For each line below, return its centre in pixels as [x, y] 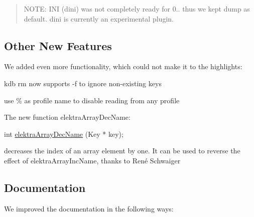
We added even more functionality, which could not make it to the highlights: [123, 66]
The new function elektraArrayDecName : [67, 117]
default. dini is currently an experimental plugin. [99, 18]
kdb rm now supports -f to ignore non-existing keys [83, 83]
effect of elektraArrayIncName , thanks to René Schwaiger [92, 160]
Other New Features [58, 45]
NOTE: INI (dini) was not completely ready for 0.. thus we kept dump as [137, 9]
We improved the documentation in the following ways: [89, 208]
